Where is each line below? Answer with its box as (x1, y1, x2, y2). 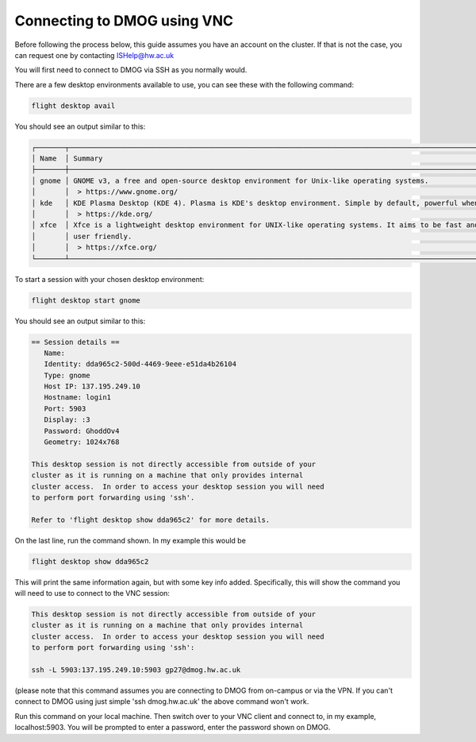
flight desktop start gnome (31, 296, 140, 305)
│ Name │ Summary (31, 154, 103, 163)
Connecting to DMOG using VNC (14, 12, 234, 29)
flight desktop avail (31, 101, 116, 110)
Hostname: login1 (44, 393, 111, 402)
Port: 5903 (44, 404, 86, 413)
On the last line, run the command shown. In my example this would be (14, 535, 246, 545)
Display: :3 (44, 415, 90, 424)
